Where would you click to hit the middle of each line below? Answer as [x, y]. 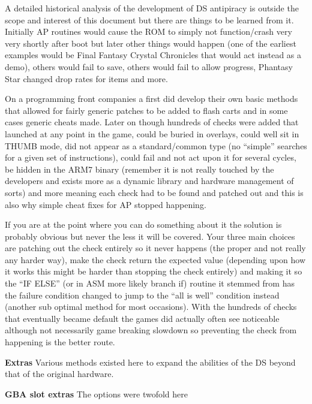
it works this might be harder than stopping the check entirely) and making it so [154, 271]
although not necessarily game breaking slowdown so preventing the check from [151, 330]
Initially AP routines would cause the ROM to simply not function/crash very [148, 31]
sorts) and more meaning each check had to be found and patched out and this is [154, 192]
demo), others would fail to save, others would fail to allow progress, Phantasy [149, 66]
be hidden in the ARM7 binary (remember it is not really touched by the [139, 169]
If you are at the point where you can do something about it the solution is [143, 224]
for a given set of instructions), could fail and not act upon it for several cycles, [151, 157]
